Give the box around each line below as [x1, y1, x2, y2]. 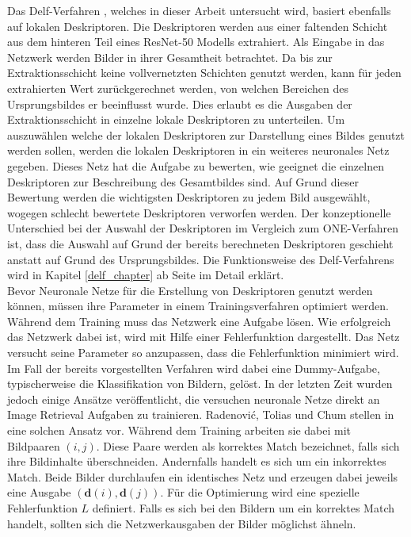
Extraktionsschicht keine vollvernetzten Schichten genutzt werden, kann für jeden [7, 64, 401, 81]
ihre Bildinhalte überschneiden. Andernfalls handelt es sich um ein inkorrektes [7, 453, 386, 470]
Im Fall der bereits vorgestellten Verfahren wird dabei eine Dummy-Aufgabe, [7, 359, 380, 376]
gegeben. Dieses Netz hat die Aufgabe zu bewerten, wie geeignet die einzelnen [7, 157, 384, 174]
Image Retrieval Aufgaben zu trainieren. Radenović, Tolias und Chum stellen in [7, 406, 394, 423]
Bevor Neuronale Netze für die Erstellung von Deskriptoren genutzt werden [7, 282, 373, 298]
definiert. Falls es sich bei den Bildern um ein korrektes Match [92, 500, 394, 516]
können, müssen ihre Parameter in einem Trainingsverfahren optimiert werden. [7, 297, 389, 314]
